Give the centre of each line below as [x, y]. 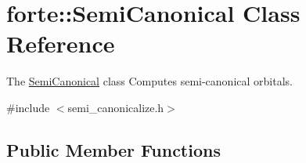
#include [28, 107]
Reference [61, 43]
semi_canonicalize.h [116, 107]
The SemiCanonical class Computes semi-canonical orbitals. [149, 81]
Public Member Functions [113, 149]
